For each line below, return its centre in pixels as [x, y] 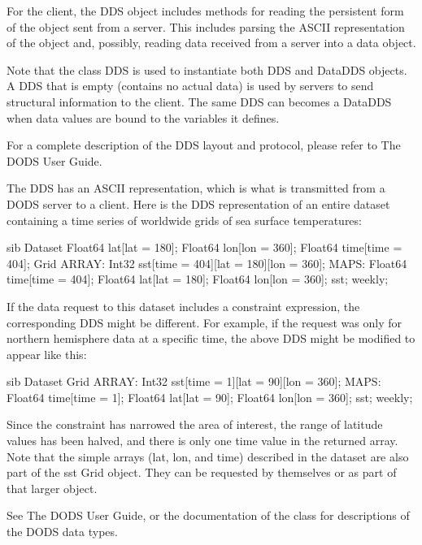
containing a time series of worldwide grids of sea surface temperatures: [184, 220]
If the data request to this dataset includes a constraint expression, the [183, 306]
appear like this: [47, 354]
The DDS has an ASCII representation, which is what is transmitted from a [196, 188]
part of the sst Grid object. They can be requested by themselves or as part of [202, 472]
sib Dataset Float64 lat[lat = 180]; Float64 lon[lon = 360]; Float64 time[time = [204, 247]
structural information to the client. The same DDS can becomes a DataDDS [199, 101]
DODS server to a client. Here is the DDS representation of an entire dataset [198, 203]
